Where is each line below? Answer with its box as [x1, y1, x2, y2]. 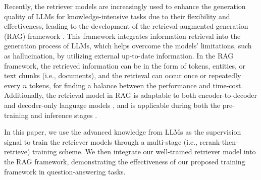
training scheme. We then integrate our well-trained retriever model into [32, 146, 256, 157]
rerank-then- [199, 136, 238, 147]
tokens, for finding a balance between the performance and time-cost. [29, 80, 243, 90]
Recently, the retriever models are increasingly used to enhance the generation [4, 1, 246, 11]
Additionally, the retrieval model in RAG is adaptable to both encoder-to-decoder [4, 90, 257, 100]
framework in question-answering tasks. [4, 166, 126, 176]
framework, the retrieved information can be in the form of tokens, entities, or [4, 60, 245, 71]
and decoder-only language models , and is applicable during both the [4, 99, 221, 110]
